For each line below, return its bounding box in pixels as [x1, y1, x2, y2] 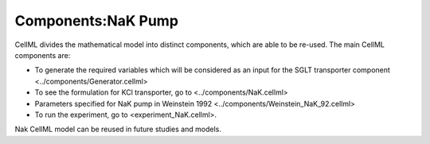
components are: [14, 50, 71, 60]
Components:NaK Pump [14, 12, 179, 29]
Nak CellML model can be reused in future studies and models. [14, 124, 222, 134]
